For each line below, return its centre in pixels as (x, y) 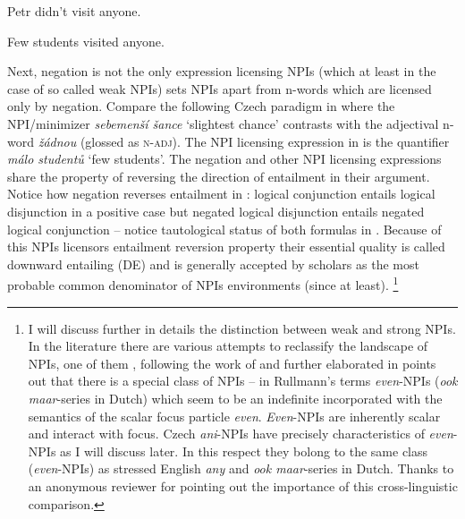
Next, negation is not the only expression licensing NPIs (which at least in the (222, 71)
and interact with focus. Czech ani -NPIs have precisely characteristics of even (241, 434)
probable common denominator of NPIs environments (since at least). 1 (203, 283)
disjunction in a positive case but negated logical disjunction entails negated (216, 211)
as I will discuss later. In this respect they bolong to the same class (244, 451)
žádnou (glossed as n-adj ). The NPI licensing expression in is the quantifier (244, 141)
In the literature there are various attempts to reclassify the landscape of (228, 346)
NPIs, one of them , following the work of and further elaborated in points (232, 363)
